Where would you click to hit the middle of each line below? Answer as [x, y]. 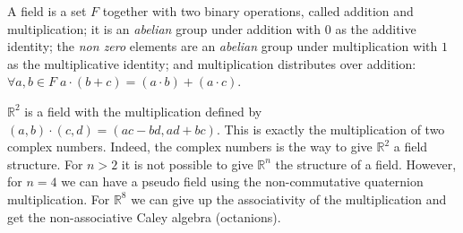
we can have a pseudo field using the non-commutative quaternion [242, 181]
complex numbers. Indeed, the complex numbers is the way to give [190, 147]
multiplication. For [59, 198]
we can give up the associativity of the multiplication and [289, 198]
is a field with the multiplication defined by [143, 111]
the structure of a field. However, [366, 164]
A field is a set [47, 11]
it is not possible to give [187, 164]
